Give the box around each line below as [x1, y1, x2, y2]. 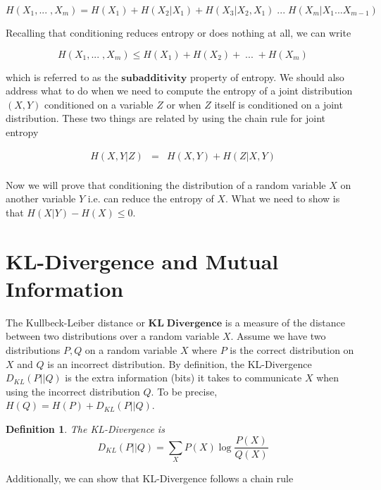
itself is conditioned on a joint [214, 97, 343, 111]
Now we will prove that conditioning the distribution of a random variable [6, 177, 326, 192]
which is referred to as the [6, 69, 118, 84]
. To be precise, [151, 384, 218, 398]
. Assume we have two [230, 329, 326, 343]
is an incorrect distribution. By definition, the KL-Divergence [47, 356, 312, 371]
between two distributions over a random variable [6, 329, 220, 343]
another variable [6, 191, 76, 206]
